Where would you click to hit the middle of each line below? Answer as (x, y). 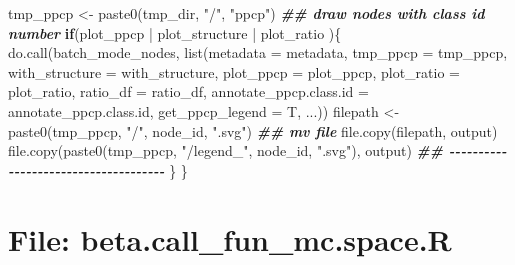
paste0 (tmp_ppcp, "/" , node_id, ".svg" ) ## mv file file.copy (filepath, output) (253, 130)
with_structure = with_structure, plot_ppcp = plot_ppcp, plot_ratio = (234, 71)
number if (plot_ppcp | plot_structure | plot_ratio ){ (175, 32)
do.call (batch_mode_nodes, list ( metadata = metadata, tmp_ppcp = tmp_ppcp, (258, 52)
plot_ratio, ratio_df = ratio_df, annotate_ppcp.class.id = (188, 91)
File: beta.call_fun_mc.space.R (230, 238)
